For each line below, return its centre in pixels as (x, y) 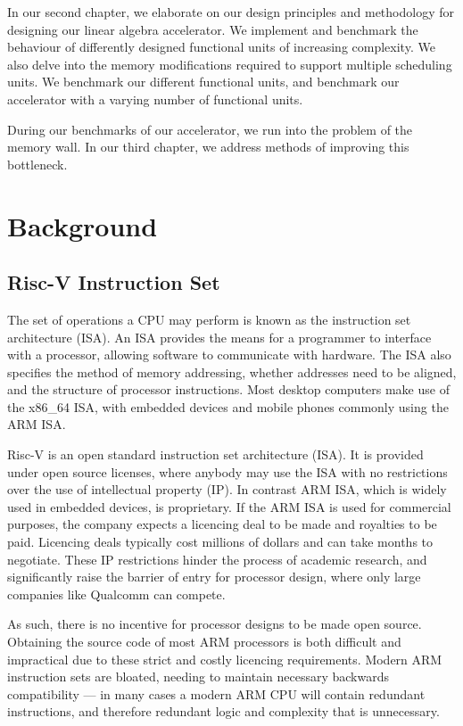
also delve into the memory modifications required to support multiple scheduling (230, 64)
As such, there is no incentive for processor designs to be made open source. (215, 624)
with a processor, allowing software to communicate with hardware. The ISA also (229, 355)
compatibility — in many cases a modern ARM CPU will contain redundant (216, 693)
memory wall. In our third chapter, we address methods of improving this (208, 147)
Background (83, 225)
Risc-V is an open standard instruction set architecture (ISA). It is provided (215, 454)
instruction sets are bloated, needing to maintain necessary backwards (198, 676)
